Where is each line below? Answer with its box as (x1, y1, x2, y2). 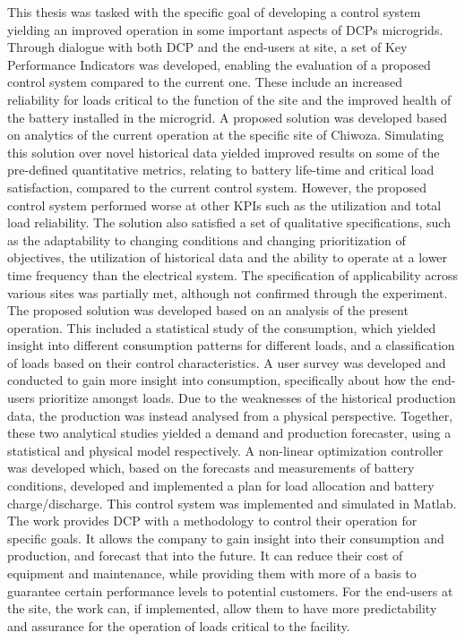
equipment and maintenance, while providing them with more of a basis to (7, 564, 417, 582)
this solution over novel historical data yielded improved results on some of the (7, 142, 440, 161)
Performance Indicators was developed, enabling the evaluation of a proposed (7, 55, 431, 73)
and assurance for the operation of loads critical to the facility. (7, 616, 350, 635)
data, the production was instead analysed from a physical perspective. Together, (7, 406, 453, 424)
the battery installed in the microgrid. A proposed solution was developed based (7, 107, 447, 126)
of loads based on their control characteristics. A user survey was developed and (7, 353, 446, 372)
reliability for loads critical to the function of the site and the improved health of (7, 90, 452, 108)
